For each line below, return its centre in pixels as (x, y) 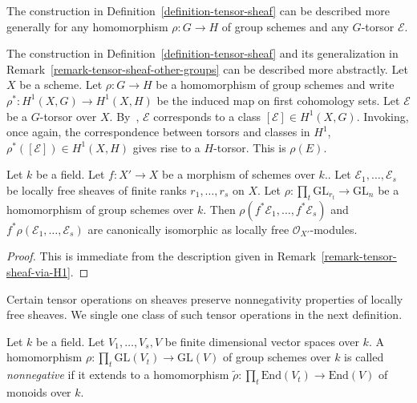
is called (364, 357)
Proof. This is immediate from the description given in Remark (161, 256)
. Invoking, (383, 116)
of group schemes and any (285, 26)
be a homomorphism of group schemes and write (275, 85)
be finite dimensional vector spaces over (262, 341)
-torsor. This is (250, 147)
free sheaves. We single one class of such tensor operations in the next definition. (204, 314)
